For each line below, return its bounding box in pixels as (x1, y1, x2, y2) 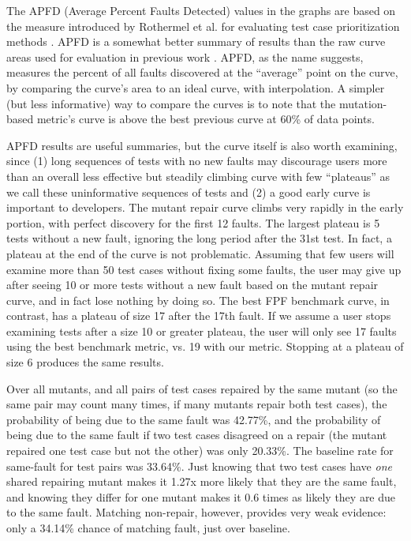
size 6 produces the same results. (6, 354, 164, 370)
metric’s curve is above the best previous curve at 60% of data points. (36, 111, 375, 127)
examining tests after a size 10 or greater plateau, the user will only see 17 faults (6, 322, 397, 339)
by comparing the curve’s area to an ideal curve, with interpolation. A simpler (6, 79, 385, 96)
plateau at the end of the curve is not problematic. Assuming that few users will (6, 245, 394, 261)
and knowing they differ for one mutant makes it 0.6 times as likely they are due (6, 488, 396, 505)
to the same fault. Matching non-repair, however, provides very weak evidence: (6, 504, 387, 520)
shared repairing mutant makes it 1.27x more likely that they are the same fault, (6, 473, 397, 490)
